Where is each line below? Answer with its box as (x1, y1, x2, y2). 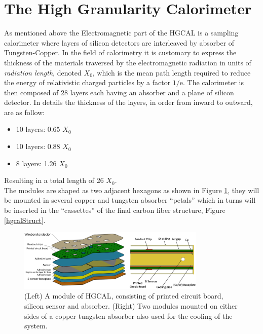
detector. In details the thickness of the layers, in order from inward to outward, (4, 97, 253, 107)
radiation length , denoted (4, 67, 82, 78)
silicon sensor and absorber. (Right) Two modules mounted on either (24, 301, 238, 311)
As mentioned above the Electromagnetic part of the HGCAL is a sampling (4, 27, 239, 38)
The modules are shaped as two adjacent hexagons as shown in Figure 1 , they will (4, 184, 259, 195)
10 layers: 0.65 (16, 124, 60, 134)
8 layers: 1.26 (16, 158, 57, 168)
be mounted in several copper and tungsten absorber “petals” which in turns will (4, 195, 256, 205)
